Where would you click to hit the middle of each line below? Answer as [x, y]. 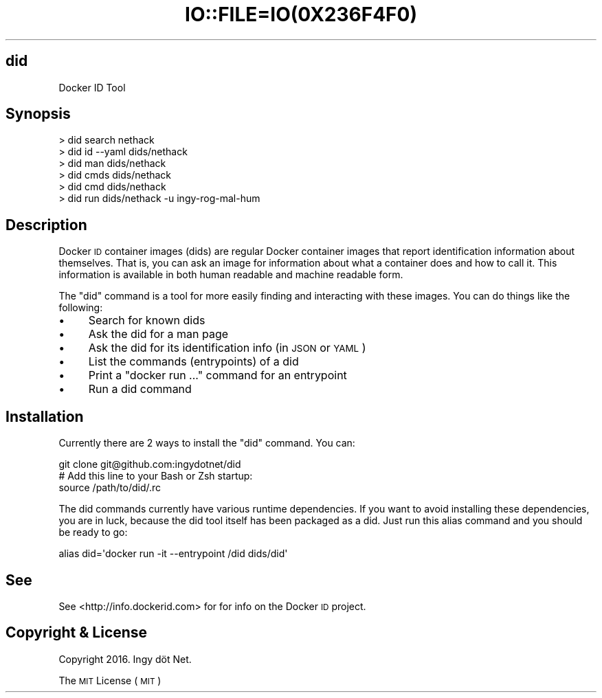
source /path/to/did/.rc [110, 488]
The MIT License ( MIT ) [110, 680]
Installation [45, 416]
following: [81, 308]
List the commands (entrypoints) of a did [193, 362]
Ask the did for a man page [158, 334]
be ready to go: [93, 532]
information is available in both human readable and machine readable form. [231, 275]
